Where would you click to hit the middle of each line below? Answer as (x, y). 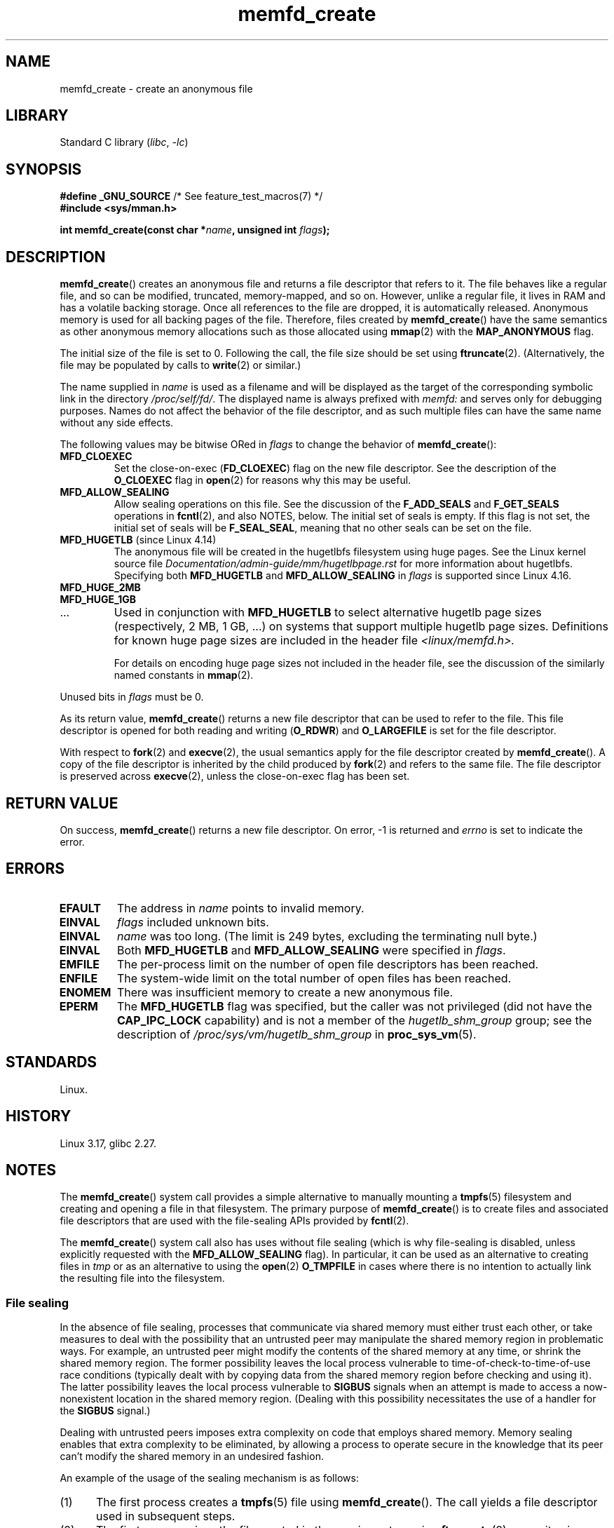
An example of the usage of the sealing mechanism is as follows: (209, 1478)
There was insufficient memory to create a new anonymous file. (285, 992)
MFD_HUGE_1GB (98, 600)
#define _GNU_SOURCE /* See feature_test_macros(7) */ (191, 196)
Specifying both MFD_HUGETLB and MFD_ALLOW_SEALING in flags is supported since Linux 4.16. (342, 576)
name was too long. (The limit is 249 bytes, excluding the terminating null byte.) (327, 936)
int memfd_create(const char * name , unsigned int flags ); (195, 230)
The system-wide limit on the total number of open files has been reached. (314, 978)
